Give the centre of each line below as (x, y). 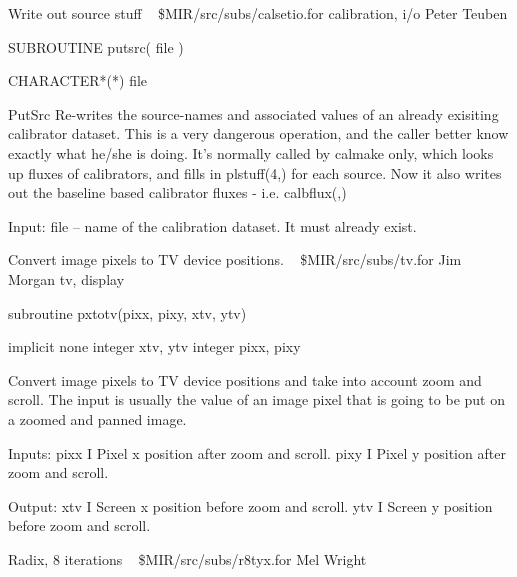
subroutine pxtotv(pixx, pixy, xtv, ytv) (127, 312)
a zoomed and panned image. (97, 418)
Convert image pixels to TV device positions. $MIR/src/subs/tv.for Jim (235, 259)
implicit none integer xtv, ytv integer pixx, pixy (154, 346)
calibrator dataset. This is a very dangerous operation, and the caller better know (258, 133)
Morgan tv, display (66, 278)
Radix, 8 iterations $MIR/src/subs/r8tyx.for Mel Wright (187, 558)
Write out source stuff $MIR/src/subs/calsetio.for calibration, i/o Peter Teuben (258, 13)
